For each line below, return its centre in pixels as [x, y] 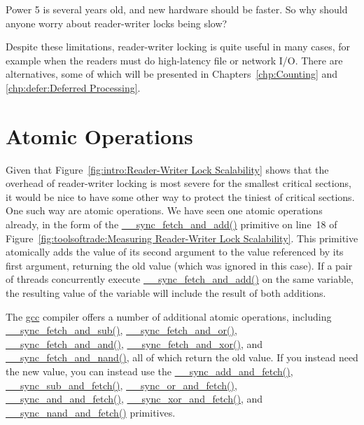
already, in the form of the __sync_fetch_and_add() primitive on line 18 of [171, 224]
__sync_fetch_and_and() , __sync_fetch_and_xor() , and [134, 343]
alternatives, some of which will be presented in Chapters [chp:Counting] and [172, 74]
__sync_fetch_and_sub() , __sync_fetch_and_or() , [121, 330]
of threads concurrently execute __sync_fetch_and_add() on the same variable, [180, 279]
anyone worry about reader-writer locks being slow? [117, 23]
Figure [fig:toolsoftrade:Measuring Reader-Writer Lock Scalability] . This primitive [182, 238]
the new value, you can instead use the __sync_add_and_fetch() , [149, 371]
